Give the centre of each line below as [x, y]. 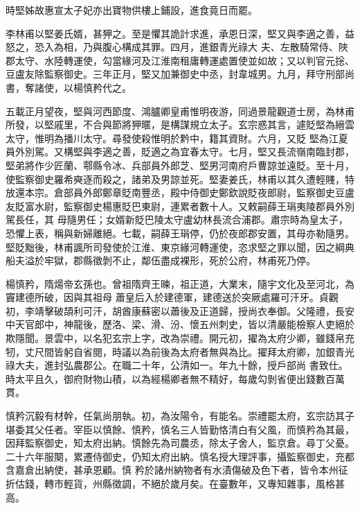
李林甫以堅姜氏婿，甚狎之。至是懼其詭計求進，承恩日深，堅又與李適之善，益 [180, 33]
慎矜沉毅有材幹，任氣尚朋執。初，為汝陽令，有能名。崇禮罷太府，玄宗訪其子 [180, 416]
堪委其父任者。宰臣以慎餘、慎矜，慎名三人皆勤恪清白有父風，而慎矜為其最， [180, 429]
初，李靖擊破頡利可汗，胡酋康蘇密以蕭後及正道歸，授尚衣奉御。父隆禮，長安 [180, 310]
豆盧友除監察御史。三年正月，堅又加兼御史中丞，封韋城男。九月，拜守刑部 [175, 74]
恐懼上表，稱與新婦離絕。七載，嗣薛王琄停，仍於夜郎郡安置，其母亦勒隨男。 [180, 233]
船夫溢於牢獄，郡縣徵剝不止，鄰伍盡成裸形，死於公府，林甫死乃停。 [161, 260]
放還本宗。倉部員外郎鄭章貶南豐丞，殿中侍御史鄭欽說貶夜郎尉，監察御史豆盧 [180, 192]
